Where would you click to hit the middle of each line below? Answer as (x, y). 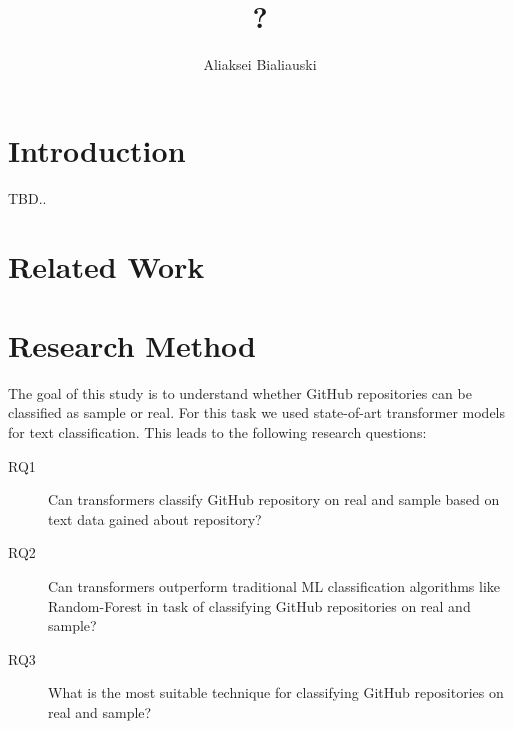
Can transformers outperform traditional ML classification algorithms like (274, 585)
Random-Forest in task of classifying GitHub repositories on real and (259, 605)
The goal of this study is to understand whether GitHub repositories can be (240, 392)
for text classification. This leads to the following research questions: (217, 431)
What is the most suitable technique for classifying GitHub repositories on (276, 692)
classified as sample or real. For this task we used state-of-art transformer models (257, 412)
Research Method (132, 344)
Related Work (106, 266)
